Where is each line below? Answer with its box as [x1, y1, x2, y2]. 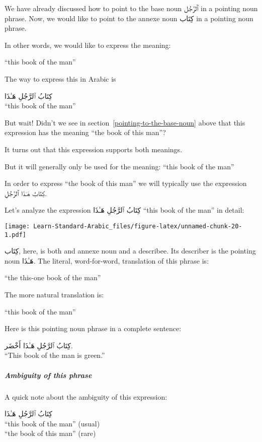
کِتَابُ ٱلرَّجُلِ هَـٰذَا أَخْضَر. [5, 340, 73, 350]
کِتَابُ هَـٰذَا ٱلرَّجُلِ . [5, 187, 47, 198]
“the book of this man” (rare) [5, 428, 96, 438]
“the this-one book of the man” [5, 272, 101, 283]
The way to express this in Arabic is [5, 73, 116, 84]
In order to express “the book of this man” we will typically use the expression [5, 178, 247, 188]
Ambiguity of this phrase [5, 369, 92, 380]
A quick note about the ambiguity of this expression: [5, 391, 167, 402]
